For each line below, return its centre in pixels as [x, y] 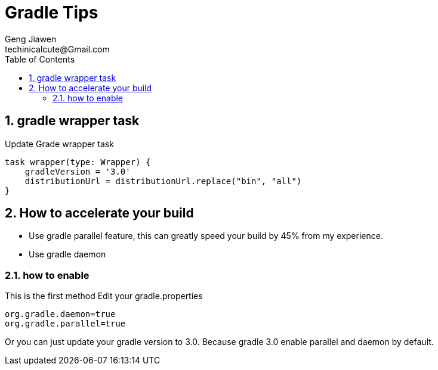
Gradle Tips [52, 13]
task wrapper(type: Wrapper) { [78, 162]
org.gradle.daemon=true [60, 314]
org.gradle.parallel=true [65, 324]
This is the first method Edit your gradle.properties [104, 296]
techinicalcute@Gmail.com [57, 49]
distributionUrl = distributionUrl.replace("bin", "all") [163, 181]
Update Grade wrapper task [59, 144]
